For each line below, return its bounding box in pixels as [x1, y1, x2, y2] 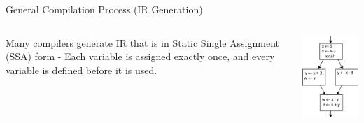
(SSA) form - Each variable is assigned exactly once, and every [6, 49, 275, 64]
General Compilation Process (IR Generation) [6, 2, 203, 16]
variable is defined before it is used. [6, 62, 157, 77]
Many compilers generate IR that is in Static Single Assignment [6, 35, 280, 50]
